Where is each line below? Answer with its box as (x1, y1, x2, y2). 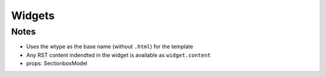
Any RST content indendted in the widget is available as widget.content (26, 51, 211, 58)
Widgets (11, 9, 55, 22)
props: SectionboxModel (26, 60, 88, 67)
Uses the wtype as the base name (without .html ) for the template (26, 43, 193, 50)
